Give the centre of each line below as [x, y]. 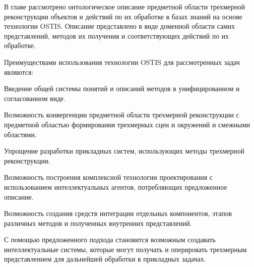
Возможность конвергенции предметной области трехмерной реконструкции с [122, 115]
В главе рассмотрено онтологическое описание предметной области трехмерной [125, 6]
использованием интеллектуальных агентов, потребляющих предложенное [116, 187]
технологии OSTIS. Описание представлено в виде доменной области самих [120, 26]
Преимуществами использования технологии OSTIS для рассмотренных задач [122, 62]
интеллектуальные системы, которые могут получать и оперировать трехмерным [126, 249]
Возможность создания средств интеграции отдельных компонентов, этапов [118, 213]
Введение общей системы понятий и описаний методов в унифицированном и [122, 88]
